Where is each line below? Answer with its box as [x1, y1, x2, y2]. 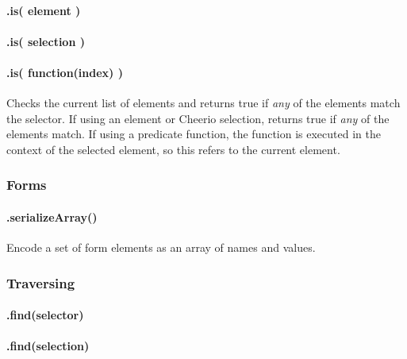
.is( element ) [6, 2, 81, 18]
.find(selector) [6, 307, 84, 323]
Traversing [6, 272, 75, 292]
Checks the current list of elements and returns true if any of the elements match [6, 95, 401, 111]
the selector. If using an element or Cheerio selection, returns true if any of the [6, 110, 390, 126]
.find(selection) [6, 338, 90, 354]
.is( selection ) [6, 33, 85, 49]
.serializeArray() [6, 208, 98, 225]
